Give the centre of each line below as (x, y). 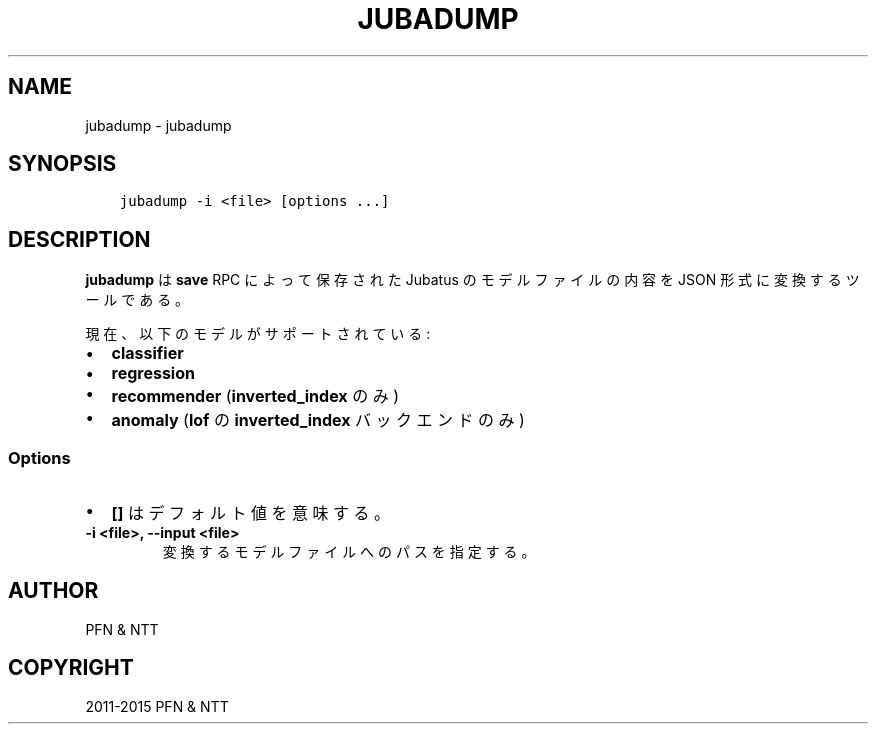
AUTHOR (53, 591)
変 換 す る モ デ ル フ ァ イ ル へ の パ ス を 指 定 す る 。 (349, 552)
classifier (147, 353)
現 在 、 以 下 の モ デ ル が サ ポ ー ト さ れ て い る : (258, 334)
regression (153, 373)
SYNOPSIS (62, 164)
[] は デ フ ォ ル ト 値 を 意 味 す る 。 (251, 513)
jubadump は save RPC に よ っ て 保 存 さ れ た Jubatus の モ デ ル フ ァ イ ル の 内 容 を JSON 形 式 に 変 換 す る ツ (472, 280)
